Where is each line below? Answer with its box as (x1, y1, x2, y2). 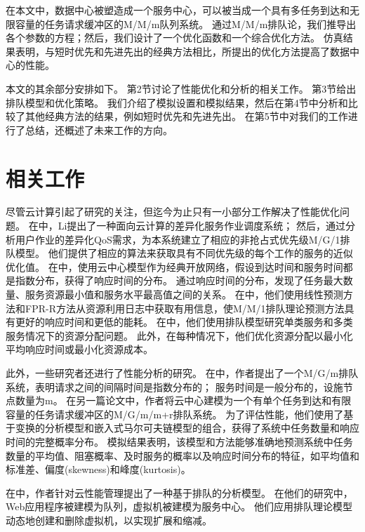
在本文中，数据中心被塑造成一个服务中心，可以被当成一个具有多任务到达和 (6, 3, 350, 17)
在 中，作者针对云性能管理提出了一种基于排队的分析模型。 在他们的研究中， (6, 485, 353, 500)
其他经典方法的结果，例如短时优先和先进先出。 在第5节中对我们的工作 (25, 109, 348, 124)
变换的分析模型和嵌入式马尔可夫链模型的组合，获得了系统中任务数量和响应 (15, 420, 359, 435)
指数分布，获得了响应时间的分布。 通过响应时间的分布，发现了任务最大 (15, 273, 343, 288)
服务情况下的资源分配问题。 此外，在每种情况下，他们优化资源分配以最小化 (6, 328, 353, 343)
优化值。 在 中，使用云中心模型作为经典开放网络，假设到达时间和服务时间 (6, 259, 343, 274)
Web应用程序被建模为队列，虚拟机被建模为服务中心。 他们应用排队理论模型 (6, 499, 352, 514)
